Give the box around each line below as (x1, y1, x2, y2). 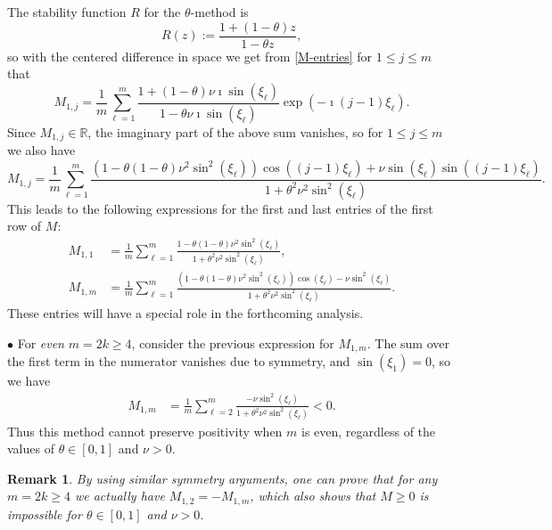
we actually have (74, 486, 165, 505)
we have (7, 371, 51, 390)
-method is (190, 3, 249, 20)
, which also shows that (250, 486, 376, 505)
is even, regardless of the (301, 421, 436, 440)
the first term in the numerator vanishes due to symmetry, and (7, 352, 350, 371)
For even (17, 333, 64, 352)
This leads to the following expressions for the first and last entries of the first (7, 199, 433, 217)
